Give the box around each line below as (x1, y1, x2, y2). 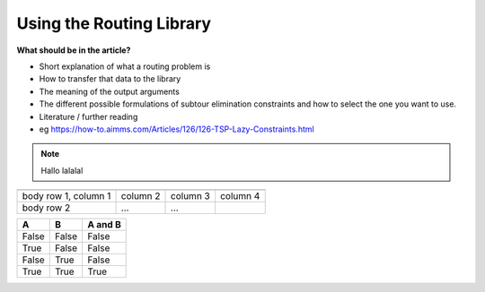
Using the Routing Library (16, 13, 211, 33)
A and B (87, 219, 121, 231)
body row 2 (22, 202, 71, 214)
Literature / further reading (39, 111, 138, 122)
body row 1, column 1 (22, 190, 111, 202)
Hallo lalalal (40, 165, 84, 176)
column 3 (171, 190, 210, 202)
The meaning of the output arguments (39, 86, 180, 97)
